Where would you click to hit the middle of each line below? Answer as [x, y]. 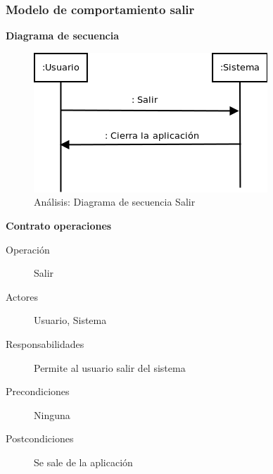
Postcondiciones [40, 438]
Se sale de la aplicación [83, 462]
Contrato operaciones [59, 225]
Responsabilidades [45, 343]
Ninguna [52, 414]
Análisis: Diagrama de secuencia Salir [115, 202]
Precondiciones [38, 391]
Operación [28, 249]
